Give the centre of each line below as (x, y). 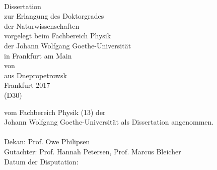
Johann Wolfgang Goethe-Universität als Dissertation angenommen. (109, 122)
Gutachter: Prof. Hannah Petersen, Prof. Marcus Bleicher (93, 151)
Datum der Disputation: (41, 161)
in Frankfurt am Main (38, 55)
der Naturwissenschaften (42, 25)
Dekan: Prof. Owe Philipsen (47, 141)
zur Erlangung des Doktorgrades (54, 16)
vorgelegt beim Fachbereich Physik (58, 36)
